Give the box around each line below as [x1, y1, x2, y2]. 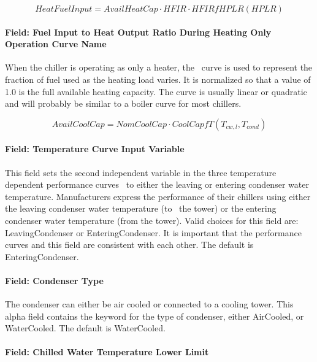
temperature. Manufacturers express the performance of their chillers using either [5, 190, 311, 202]
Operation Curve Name [5, 37, 107, 50]
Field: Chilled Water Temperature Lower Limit [5, 345, 209, 358]
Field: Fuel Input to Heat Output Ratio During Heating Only [5, 25, 272, 38]
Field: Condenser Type [5, 274, 104, 287]
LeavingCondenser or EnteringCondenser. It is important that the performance [5, 226, 302, 239]
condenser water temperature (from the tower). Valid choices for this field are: [5, 214, 299, 226]
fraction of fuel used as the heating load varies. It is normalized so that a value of [5, 72, 311, 85]
